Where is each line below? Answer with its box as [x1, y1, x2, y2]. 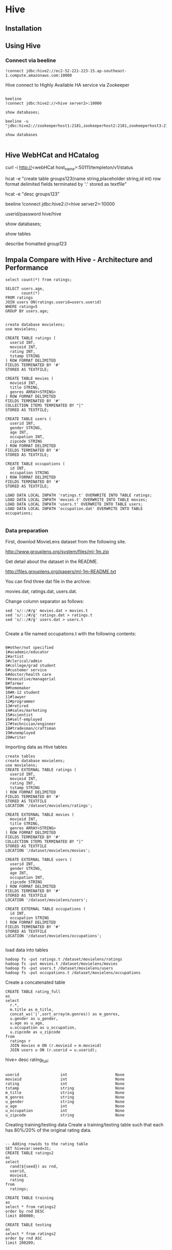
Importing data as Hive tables [5, 744, 68, 750]
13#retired [5, 703, 29, 709]
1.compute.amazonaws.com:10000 [5, 73, 72, 78]
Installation [5, 24, 42, 33]
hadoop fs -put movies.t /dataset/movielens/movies [5, 961, 118, 966]
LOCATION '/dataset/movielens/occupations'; [5, 933, 102, 939]
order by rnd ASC [5, 1236, 42, 1241]
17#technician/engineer [5, 721, 56, 727]
